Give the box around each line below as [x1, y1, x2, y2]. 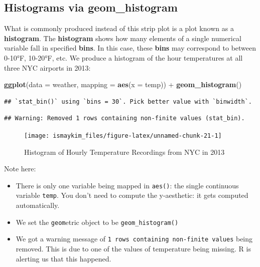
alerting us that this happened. [16, 253, 111, 263]
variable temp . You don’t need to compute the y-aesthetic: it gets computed [16, 190, 248, 200]
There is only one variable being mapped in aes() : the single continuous [16, 180, 239, 190]
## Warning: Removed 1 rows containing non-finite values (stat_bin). [4, 115, 245, 122]
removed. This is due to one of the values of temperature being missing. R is [16, 243, 251, 254]
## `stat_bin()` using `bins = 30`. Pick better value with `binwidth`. [4, 98, 252, 105]
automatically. [16, 200, 60, 210]
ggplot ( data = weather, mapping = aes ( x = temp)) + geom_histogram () [4, 79, 242, 90]
